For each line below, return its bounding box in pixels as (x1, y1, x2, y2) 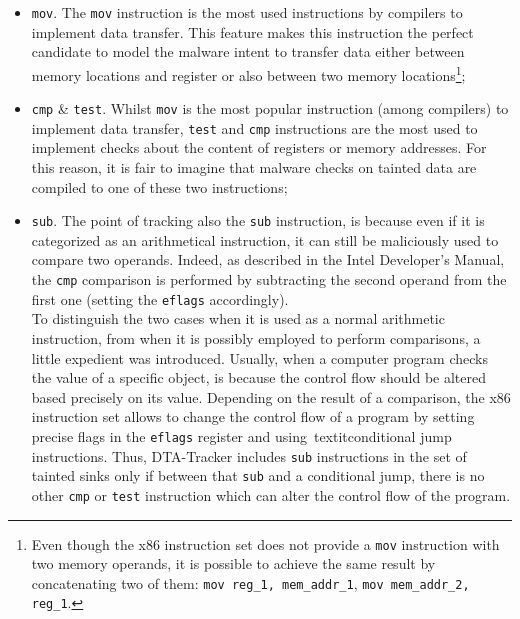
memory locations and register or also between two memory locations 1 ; (31, 61, 466, 85)
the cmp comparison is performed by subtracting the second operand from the (31, 269, 507, 290)
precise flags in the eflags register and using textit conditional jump (31, 425, 452, 446)
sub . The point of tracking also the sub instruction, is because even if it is (31, 210, 485, 231)
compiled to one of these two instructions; (31, 176, 288, 197)
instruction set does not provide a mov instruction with (164, 533, 500, 554)
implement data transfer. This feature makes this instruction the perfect (31, 21, 474, 42)
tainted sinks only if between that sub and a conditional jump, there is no (31, 465, 485, 486)
